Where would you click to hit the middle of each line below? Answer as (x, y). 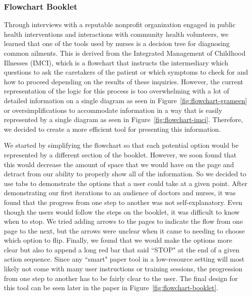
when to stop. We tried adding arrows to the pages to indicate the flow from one (124, 221)
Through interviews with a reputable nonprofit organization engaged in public (120, 24)
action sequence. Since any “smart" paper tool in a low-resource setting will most (124, 259)
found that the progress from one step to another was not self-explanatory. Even (123, 202)
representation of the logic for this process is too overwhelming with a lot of (117, 91)
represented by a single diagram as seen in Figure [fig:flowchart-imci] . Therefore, (124, 119)
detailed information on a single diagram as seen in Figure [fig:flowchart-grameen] (126, 100)
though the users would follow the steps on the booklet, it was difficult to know (122, 211)
